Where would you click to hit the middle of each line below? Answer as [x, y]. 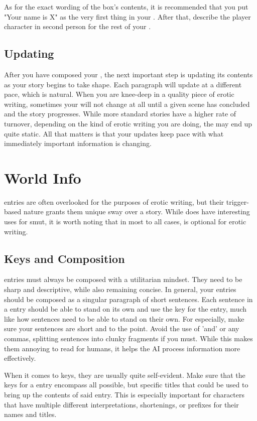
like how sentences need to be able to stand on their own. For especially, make [124, 318]
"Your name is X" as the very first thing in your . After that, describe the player [127, 16]
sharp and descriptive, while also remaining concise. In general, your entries [120, 289]
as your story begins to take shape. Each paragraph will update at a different [123, 84]
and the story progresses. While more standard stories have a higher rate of [120, 114]
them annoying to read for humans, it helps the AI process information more [122, 348]
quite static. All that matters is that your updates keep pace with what [114, 133]
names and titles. [30, 414]
